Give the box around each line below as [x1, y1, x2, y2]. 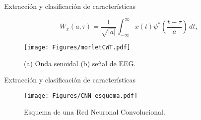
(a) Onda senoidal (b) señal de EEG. [24, 58, 136, 68]
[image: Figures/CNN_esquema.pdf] [24, 92, 138, 99]
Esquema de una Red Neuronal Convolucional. [24, 106, 165, 117]
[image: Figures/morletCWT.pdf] [24, 44, 131, 51]
